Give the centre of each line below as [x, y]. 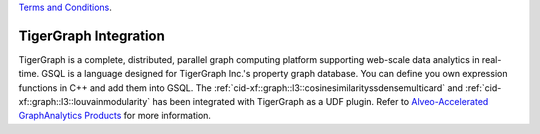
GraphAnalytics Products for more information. [115, 116]
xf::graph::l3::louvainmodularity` [84, 102]
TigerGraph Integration [91, 35]
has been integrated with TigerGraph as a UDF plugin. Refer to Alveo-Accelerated [320, 102]
